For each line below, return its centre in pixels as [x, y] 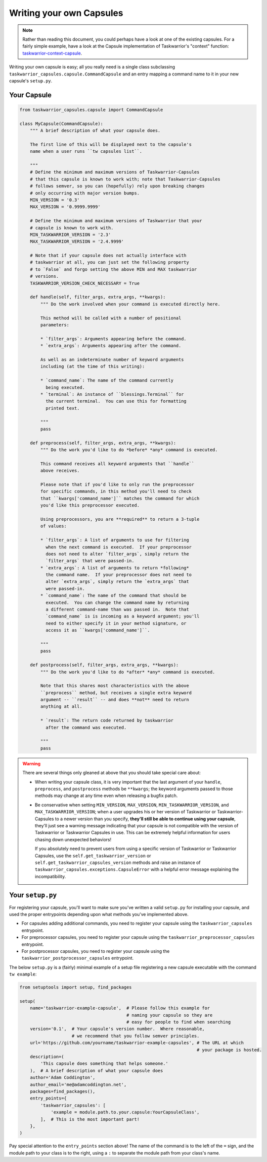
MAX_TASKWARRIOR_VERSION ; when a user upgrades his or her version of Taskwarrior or [125, 812]
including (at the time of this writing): [93, 367]
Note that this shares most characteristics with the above [115, 686]
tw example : [23, 974]
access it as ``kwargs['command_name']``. [98, 630]
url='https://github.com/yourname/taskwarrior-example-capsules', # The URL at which [137, 1043]
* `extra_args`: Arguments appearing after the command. [111, 346]
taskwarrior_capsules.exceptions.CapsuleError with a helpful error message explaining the [137, 869]
